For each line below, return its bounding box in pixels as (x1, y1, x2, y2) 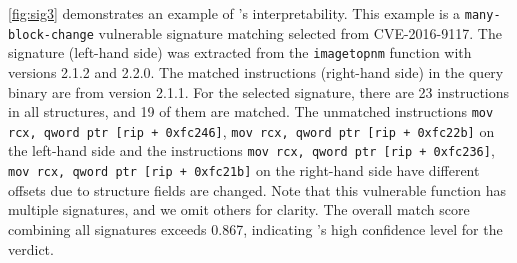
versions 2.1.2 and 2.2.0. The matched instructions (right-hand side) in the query (8, 61, 504, 82)
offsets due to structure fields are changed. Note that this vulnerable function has (8, 179, 507, 200)
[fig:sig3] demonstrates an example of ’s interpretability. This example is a (8, 3, 461, 23)
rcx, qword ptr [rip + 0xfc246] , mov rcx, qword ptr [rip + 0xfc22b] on (8, 120, 495, 141)
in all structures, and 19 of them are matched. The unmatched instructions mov (8, 101, 494, 122)
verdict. (8, 238, 54, 259)
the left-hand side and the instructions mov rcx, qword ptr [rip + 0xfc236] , (8, 140, 495, 161)
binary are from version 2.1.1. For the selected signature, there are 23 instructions (8, 81, 510, 102)
